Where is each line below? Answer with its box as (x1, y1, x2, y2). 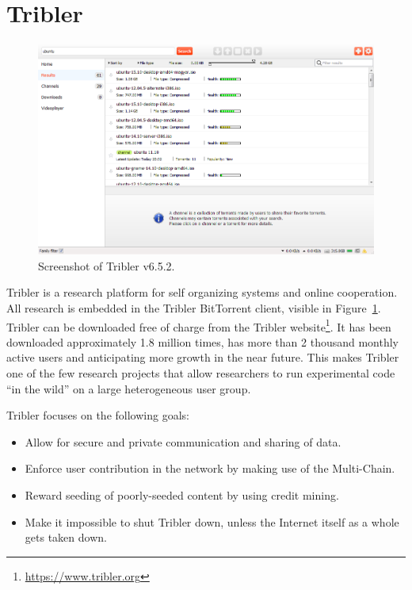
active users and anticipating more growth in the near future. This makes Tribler (6, 349, 399, 366)
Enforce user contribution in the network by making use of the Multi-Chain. (25, 460, 395, 477)
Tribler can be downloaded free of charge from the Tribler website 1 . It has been (6, 316, 391, 335)
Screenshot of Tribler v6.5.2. (38, 257, 175, 274)
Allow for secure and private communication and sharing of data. (25, 433, 341, 450)
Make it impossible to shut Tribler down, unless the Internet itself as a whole (25, 513, 399, 530)
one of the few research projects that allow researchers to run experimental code (6, 365, 395, 381)
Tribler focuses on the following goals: (6, 407, 189, 423)
